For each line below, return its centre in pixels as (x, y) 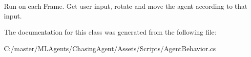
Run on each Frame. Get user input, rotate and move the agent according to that (126, 6)
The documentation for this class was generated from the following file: (110, 32)
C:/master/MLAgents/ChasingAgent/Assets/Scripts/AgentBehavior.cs (110, 48)
